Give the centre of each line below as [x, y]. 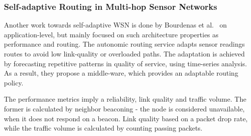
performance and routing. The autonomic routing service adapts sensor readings [125, 44]
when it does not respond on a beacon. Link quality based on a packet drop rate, [126, 118]
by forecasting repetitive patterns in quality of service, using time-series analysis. [125, 63]
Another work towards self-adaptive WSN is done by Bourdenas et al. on [115, 25]
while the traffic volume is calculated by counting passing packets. [103, 128]
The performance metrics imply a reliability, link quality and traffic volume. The [125, 99]
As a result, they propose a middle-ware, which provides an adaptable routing [121, 73]
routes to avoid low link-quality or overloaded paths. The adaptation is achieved [125, 54]
